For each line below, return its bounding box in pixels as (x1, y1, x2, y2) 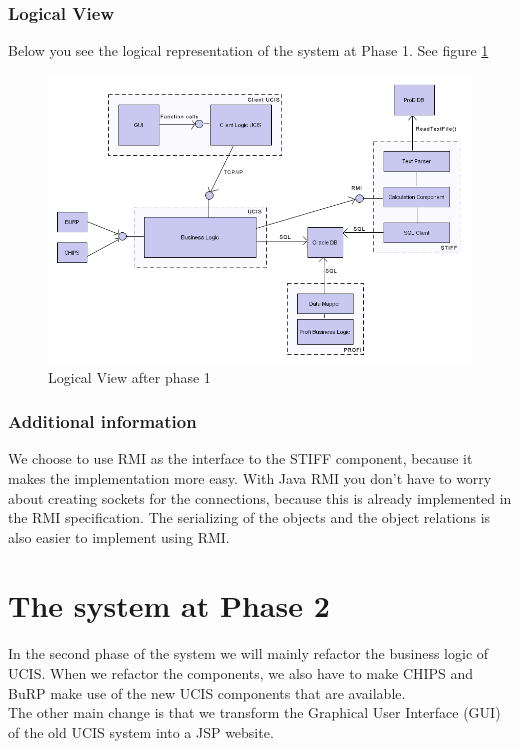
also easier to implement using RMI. (8, 526, 230, 547)
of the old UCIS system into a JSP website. (8, 721, 274, 742)
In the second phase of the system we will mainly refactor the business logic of (8, 643, 489, 664)
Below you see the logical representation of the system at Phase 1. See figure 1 (8, 40, 489, 61)
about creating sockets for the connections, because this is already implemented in (8, 487, 512, 508)
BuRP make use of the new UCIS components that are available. (8, 682, 406, 703)
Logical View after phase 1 (48, 366, 211, 387)
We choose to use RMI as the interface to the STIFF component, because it (8, 448, 473, 469)
